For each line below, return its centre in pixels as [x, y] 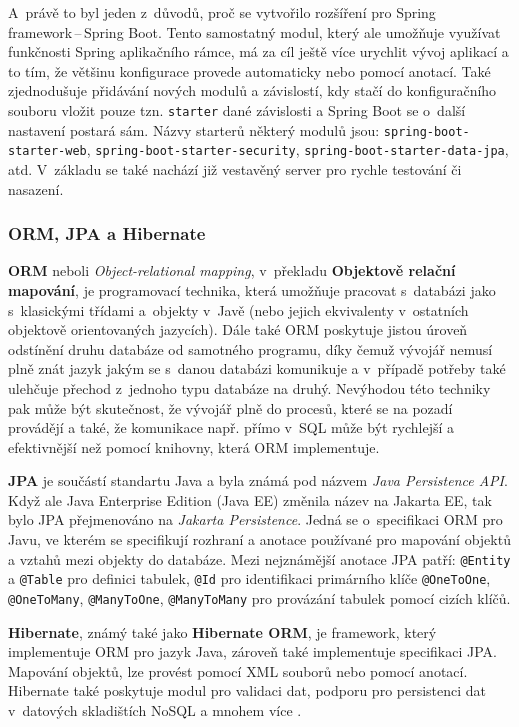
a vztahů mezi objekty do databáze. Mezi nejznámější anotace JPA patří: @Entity [259, 558]
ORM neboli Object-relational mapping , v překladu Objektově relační [232, 270]
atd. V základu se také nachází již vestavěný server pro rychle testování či [235, 168]
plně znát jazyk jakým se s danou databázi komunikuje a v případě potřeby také [257, 368]
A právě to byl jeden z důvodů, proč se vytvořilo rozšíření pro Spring [222, 12]
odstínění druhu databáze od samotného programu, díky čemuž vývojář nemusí [250, 348]
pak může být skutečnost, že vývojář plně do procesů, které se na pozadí [230, 407]
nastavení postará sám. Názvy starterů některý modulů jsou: [194, 129]
